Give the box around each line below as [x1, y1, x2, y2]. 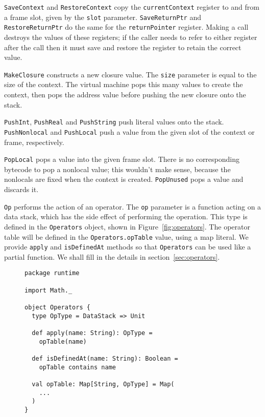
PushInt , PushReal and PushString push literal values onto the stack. [4, 116, 224, 127]
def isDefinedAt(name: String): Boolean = [32, 355, 178, 362]
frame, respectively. [4, 136, 64, 147]
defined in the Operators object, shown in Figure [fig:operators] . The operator [4, 221, 250, 232]
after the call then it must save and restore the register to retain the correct [4, 41, 242, 52]
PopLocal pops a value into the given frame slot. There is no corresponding [4, 154, 240, 164]
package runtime [25, 269, 80, 277]
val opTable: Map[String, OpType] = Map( [32, 380, 175, 388]
